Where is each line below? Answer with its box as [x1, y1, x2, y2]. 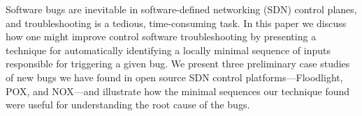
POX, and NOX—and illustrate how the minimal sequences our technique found [6, 83, 350, 98]
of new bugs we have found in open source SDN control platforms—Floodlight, [6, 69, 343, 84]
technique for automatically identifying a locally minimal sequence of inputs [6, 42, 331, 57]
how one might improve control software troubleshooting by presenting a [6, 29, 317, 44]
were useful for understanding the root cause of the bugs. [6, 97, 250, 112]
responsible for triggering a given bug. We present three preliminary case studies [6, 56, 350, 71]
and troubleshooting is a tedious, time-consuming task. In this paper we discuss [6, 15, 347, 30]
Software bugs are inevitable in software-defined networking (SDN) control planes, [6, 2, 357, 16]
